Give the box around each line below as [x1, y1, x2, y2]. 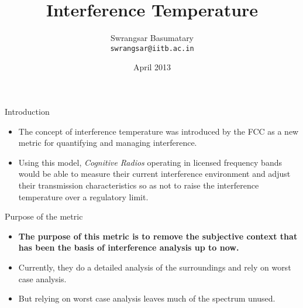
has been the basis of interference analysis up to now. [18, 241, 239, 254]
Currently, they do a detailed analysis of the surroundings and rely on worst [18, 261, 291, 273]
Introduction [5, 105, 50, 117]
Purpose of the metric [5, 210, 83, 223]
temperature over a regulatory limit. [18, 190, 149, 203]
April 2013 [133, 61, 171, 73]
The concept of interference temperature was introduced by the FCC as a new [18, 125, 299, 137]
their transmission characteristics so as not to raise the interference [18, 179, 259, 191]
